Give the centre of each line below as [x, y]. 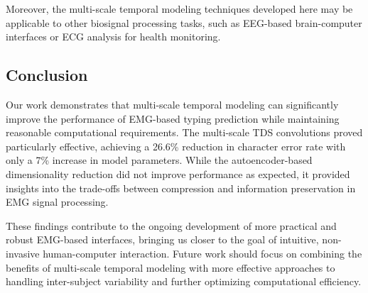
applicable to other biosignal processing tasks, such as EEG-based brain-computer [184, 22]
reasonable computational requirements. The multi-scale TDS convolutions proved [184, 132]
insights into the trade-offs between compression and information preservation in [181, 188]
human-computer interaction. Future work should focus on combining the [202, 253]
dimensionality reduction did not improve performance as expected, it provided [178, 173]
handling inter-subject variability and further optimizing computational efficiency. [184, 281]
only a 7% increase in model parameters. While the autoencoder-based [159, 160]
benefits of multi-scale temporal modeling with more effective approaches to [171, 267]
